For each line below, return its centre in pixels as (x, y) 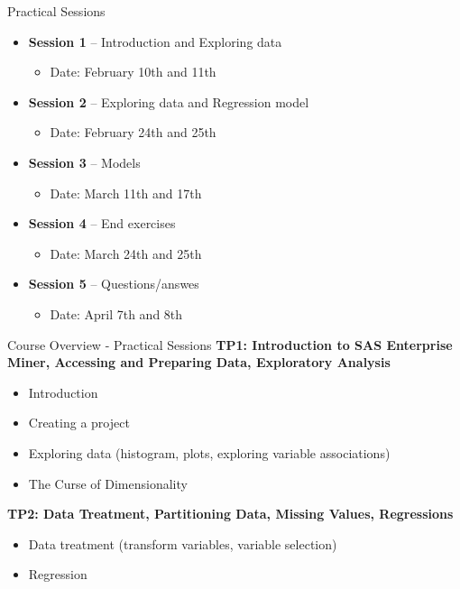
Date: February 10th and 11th (133, 72)
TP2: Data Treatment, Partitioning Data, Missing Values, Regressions (230, 514)
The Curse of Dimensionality (108, 483)
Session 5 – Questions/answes (114, 284)
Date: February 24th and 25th (133, 132)
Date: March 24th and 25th (126, 253)
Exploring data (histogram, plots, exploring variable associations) (209, 452)
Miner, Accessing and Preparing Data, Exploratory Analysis (199, 362)
